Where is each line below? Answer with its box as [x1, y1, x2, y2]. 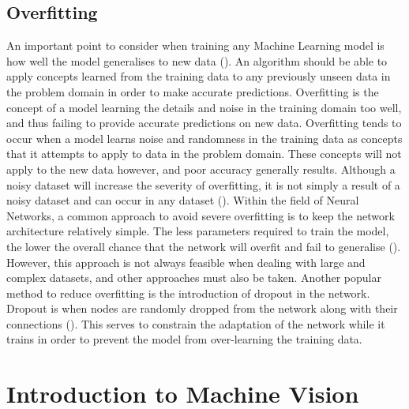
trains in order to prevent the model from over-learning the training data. [6, 331, 362, 347]
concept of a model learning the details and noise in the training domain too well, [6, 99, 402, 115]
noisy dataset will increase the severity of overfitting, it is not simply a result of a [6, 176, 400, 193]
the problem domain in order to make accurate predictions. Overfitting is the [6, 83, 379, 99]
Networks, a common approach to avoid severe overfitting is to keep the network [6, 207, 395, 223]
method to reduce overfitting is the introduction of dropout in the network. [6, 284, 370, 301]
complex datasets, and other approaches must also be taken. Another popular [6, 269, 381, 286]
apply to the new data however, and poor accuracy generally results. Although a [6, 160, 396, 177]
